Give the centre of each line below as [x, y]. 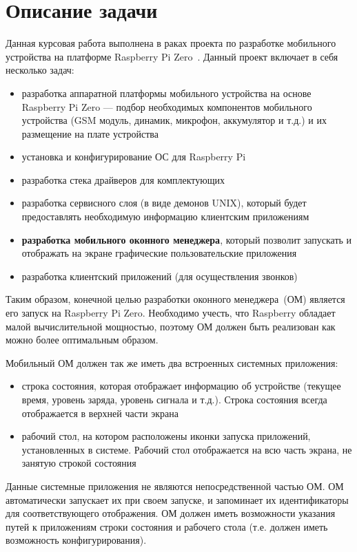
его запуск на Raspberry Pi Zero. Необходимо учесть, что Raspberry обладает [171, 313]
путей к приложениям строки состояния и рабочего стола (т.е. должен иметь [167, 526]
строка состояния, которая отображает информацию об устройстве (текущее [181, 386]
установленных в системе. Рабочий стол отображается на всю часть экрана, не [187, 449]
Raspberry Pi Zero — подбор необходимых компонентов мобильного [167, 106]
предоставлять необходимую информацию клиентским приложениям [165, 216]
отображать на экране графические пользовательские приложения [159, 253]
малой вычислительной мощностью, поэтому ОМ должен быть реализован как [171, 326]
